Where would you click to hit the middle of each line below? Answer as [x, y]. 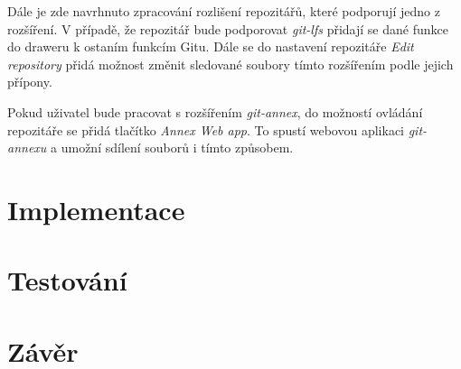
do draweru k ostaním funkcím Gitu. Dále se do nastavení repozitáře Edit [211, 46]
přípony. [30, 82]
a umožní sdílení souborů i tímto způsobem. [172, 148]
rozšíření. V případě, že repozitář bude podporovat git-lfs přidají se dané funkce [228, 28]
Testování [67, 280]
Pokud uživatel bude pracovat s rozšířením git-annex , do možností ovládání [215, 111]
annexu [27, 148]
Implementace [96, 209]
